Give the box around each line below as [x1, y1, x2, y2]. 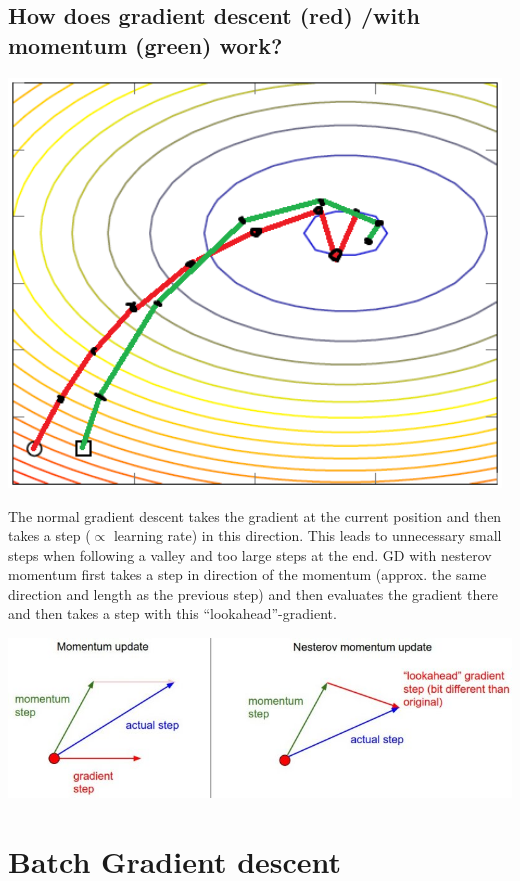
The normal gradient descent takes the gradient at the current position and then [8, 505, 502, 526]
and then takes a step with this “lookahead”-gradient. [8, 603, 337, 624]
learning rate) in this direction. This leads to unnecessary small [113, 525, 502, 546]
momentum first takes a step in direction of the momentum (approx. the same [8, 564, 487, 585]
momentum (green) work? [8, 29, 283, 60]
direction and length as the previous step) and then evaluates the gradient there [8, 583, 499, 604]
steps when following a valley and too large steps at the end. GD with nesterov [8, 544, 492, 565]
